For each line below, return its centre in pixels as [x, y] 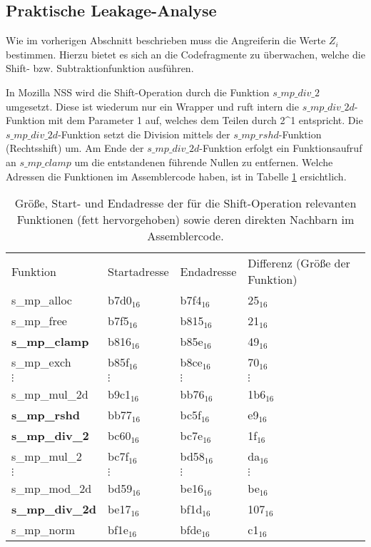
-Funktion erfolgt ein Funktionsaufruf [281, 148]
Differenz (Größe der [299, 263]
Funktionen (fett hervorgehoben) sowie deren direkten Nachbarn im [185, 220]
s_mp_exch [41, 362]
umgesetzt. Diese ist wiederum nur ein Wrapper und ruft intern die [152, 106]
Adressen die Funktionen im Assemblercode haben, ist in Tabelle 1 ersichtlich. [176, 176]
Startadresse [138, 271]
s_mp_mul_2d [50, 394]
